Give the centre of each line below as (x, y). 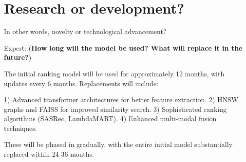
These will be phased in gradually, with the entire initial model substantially (118, 144)
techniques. (20, 128)
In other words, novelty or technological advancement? (85, 31)
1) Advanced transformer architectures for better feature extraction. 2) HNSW (121, 99)
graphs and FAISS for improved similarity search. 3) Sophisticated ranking (115, 109)
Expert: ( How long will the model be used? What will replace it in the (123, 47)
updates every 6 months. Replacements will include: (81, 83)
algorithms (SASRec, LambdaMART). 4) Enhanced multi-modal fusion (110, 118)
